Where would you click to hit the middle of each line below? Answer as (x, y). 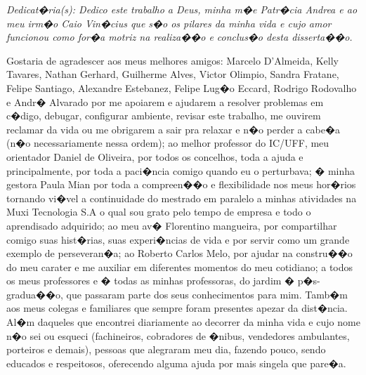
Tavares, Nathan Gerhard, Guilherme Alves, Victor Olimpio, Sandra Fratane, (173, 74)
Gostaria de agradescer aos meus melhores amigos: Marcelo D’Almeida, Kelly (173, 60)
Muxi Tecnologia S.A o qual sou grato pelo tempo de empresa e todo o (159, 212)
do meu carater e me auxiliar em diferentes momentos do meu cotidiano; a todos (180, 267)
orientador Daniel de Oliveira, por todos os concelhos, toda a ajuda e (155, 156)
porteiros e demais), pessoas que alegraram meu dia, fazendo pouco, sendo (166, 349)
